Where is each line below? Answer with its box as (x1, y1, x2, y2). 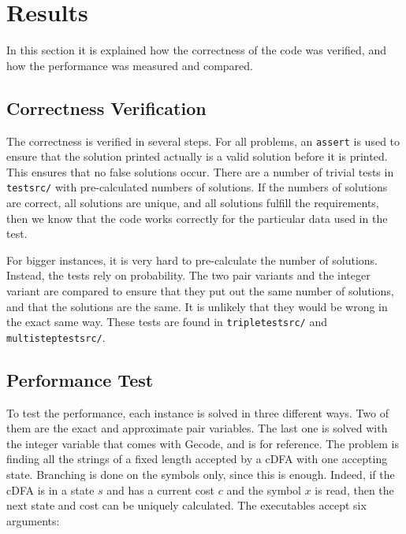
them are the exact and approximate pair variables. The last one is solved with (6, 420, 388, 436)
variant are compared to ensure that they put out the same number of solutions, (6, 282, 394, 299)
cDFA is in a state (6, 481, 95, 498)
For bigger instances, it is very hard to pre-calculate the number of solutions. (6, 251, 378, 268)
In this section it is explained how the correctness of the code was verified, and (6, 42, 386, 58)
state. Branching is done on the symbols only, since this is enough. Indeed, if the (6, 466, 395, 483)
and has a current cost (106, 481, 214, 498)
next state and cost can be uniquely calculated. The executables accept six (6, 497, 367, 514)
